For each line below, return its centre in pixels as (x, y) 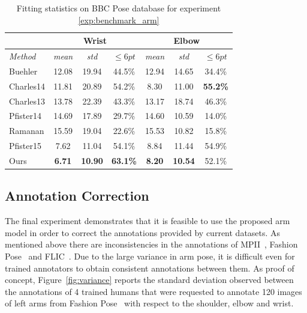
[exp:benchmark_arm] (119, 20)
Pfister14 (25, 116)
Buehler (23, 71)
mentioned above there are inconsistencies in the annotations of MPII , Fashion (151, 244)
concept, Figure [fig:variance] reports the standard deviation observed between (149, 280)
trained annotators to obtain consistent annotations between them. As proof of (150, 268)
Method (22, 56)
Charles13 (27, 101)
